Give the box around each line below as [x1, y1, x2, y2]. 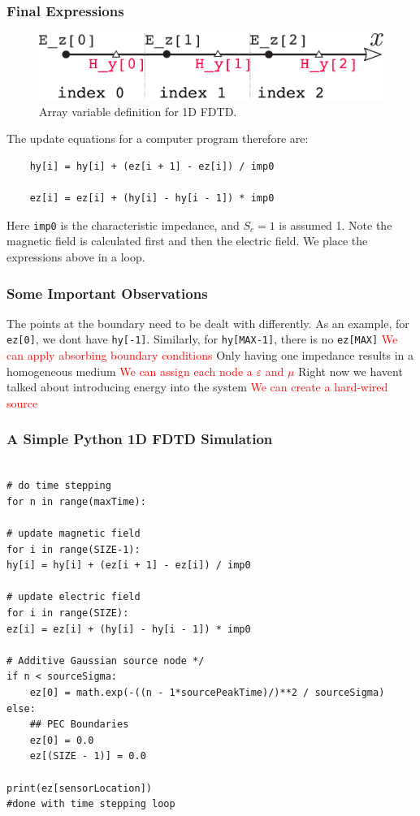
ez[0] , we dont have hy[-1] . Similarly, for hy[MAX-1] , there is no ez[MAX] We [6, 330, 398, 348]
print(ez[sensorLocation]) [6, 782, 152, 794]
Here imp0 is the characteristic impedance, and [6, 216, 240, 233]
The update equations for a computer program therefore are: [6, 130, 309, 147]
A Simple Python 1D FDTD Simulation [6, 429, 273, 449]
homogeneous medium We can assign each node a [6, 362, 253, 379]
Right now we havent [297, 362, 403, 379]
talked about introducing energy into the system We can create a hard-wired [6, 378, 388, 395]
